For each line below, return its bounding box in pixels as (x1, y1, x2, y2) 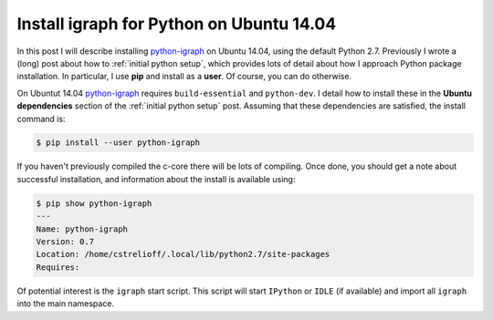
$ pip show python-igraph (36, 198, 152, 209)
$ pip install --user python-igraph (36, 138, 201, 148)
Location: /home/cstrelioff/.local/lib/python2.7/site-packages (36, 249, 330, 260)
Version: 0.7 (36, 237, 95, 247)
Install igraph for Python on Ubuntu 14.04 (16, 14, 337, 34)
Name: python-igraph (36, 223, 128, 234)
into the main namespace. (16, 298, 114, 309)
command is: (16, 113, 66, 124)
